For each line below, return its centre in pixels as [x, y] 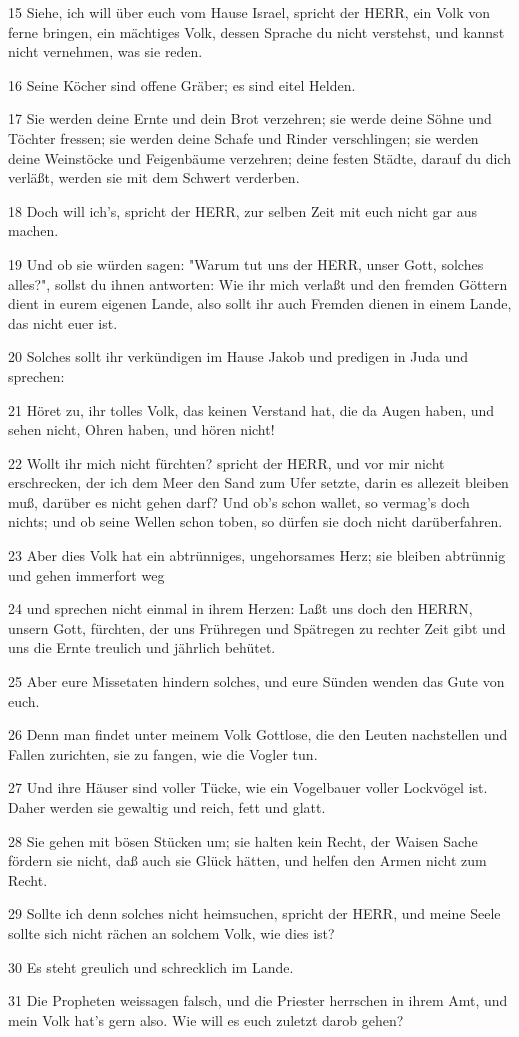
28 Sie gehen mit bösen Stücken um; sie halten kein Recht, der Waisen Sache [243, 840]
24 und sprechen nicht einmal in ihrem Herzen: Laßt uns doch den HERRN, [240, 608]
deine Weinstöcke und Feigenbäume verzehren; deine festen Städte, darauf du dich [259, 157]
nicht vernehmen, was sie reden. [105, 51]
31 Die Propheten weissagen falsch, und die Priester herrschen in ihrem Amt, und [258, 1000]
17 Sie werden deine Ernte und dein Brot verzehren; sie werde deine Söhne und [250, 118]
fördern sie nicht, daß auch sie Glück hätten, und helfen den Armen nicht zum [247, 860]
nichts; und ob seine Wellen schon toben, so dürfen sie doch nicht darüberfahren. [255, 521]
